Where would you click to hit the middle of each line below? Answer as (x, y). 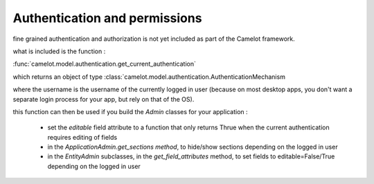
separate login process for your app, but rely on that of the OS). (104, 99)
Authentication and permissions (107, 18)
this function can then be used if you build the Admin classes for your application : (131, 111)
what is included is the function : (59, 51)
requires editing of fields (82, 137)
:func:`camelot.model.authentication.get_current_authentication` (105, 64)
